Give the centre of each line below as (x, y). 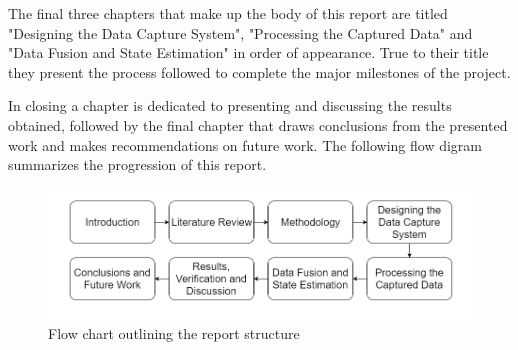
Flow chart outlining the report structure (174, 333)
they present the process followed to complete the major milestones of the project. (259, 71)
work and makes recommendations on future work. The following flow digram (245, 144)
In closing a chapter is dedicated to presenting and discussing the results (230, 105)
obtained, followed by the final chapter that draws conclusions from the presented (258, 124)
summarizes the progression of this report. (137, 164)
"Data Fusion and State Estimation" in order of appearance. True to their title (248, 52)
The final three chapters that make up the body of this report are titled (228, 13)
